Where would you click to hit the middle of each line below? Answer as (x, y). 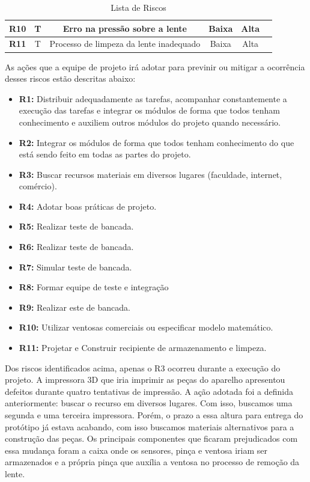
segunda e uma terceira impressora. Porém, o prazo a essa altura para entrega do (154, 415)
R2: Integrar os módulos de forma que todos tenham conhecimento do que (157, 142)
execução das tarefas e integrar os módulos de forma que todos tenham (149, 110)
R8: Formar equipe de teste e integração (94, 287)
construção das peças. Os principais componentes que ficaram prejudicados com (151, 438)
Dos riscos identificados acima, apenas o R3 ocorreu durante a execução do (143, 368)
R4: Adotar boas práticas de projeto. (88, 206)
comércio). (38, 186)
